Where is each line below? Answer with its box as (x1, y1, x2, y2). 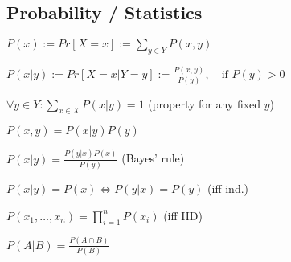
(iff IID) (163, 207, 203, 223)
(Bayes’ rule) (121, 149, 185, 166)
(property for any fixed (148, 95, 261, 112)
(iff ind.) (207, 180, 249, 197)
